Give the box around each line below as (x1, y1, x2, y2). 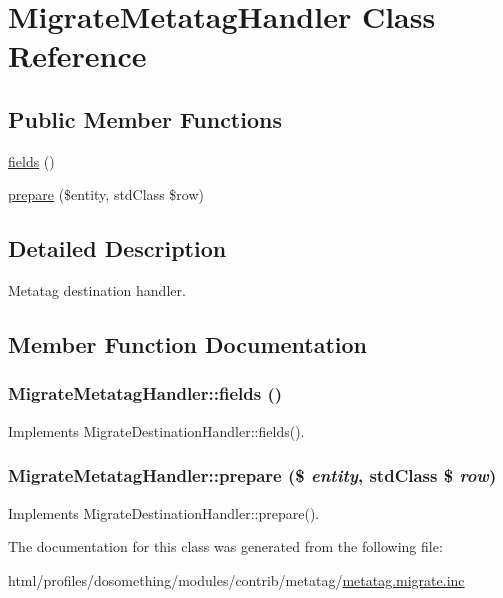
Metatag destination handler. (8, 280, 186, 301)
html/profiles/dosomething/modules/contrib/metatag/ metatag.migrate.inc (8, 569, 465, 590)
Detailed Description (8, 233, 227, 264)
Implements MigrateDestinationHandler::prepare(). (8, 502, 320, 523)
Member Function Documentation (8, 329, 368, 360)
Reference (8, 35, 147, 76)
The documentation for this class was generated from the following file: (8, 536, 443, 557)
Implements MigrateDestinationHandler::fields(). (8, 420, 305, 441)
